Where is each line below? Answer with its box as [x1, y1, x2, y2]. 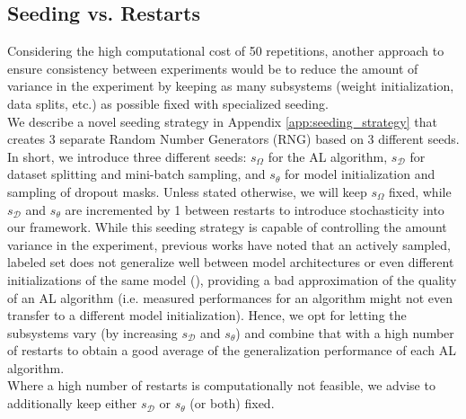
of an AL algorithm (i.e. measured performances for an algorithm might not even [7, 288, 453, 307]
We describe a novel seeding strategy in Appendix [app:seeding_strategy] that [7, 111, 437, 130]
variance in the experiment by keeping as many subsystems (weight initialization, [7, 76, 454, 95]
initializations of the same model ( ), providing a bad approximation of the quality [7, 270, 457, 289]
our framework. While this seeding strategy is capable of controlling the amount [7, 218, 447, 236]
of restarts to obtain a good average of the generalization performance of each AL [7, 341, 456, 360]
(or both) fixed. [189, 394, 275, 413]
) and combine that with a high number [235, 323, 454, 342]
